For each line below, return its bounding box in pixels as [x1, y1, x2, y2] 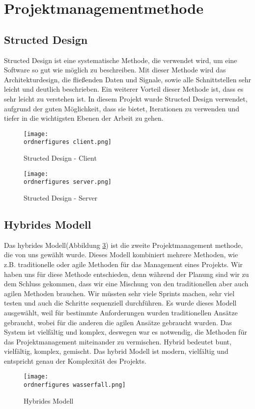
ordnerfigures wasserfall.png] [24, 381, 126, 389]
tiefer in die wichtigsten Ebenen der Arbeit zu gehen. [4, 113, 164, 123]
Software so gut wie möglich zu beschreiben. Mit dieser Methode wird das [4, 65, 226, 75]
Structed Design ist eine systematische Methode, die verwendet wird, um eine [4, 55, 237, 65]
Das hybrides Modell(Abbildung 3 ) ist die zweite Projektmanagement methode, [4, 239, 243, 250]
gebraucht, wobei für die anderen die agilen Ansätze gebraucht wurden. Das [4, 317, 232, 327]
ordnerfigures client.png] [24, 138, 112, 146]
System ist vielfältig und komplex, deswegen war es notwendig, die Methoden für [4, 327, 247, 337]
